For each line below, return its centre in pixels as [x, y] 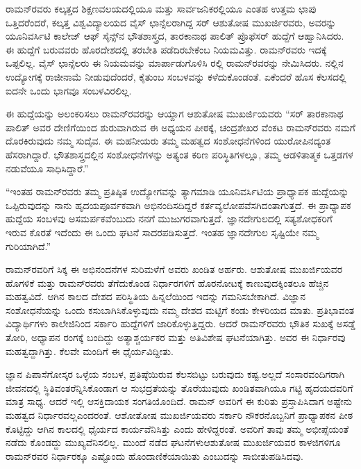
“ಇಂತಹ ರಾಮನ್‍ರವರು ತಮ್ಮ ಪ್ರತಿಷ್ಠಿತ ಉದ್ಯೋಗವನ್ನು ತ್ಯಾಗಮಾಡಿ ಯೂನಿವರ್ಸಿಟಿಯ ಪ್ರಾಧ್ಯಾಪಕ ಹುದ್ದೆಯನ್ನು [177, 191]
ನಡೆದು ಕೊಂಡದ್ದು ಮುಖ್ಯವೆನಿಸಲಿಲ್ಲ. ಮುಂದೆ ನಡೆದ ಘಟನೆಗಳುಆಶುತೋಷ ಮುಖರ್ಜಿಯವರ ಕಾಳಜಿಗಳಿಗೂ [173, 442]
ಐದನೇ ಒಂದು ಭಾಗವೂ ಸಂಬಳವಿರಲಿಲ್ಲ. [69, 90]
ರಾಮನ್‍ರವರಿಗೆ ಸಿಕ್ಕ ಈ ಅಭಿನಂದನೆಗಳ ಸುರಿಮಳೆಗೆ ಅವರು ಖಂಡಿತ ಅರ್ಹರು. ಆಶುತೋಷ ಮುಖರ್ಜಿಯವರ [174, 269]
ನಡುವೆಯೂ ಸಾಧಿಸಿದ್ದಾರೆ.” [47, 168]
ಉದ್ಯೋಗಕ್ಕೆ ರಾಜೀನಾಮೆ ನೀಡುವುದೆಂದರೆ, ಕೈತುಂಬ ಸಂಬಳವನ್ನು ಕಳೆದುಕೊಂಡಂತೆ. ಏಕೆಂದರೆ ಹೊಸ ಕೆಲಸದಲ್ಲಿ [176, 76]
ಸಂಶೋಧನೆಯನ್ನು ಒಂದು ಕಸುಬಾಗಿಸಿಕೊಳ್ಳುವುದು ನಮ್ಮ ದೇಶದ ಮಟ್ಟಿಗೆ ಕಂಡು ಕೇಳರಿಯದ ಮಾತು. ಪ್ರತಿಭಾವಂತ [180, 310]
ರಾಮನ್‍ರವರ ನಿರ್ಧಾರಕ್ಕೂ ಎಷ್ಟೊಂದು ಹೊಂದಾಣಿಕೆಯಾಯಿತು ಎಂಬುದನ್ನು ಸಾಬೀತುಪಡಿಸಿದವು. [154, 455]
